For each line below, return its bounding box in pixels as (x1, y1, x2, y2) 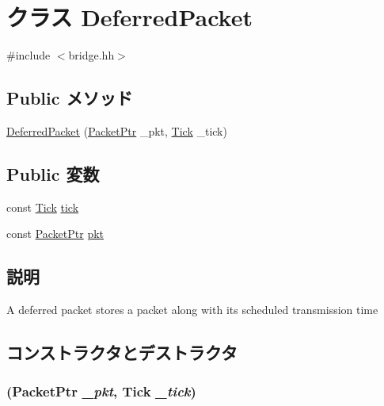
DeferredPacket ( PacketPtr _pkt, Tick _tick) (6, 122, 227, 139)
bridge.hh (68, 47, 115, 63)
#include (6, 47, 51, 63)
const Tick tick (6, 198, 79, 215)
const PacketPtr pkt (6, 225, 105, 242)
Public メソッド (6, 86, 133, 110)
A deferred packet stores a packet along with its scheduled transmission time (6, 301, 378, 318)
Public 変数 (6, 161, 100, 186)
